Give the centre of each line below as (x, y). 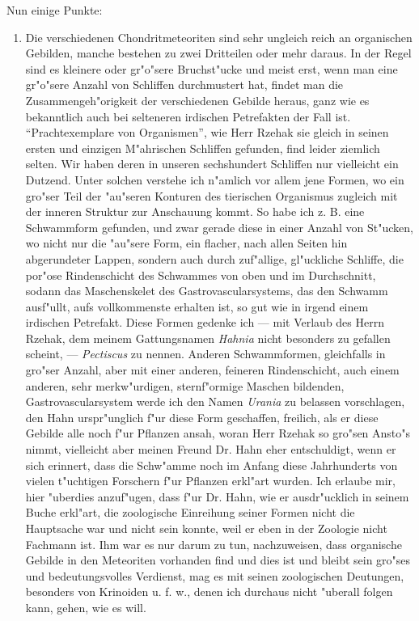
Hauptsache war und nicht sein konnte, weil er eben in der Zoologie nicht (206, 528)
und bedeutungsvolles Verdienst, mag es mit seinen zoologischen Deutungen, (215, 575)
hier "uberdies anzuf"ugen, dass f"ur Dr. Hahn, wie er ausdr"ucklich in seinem (217, 496)
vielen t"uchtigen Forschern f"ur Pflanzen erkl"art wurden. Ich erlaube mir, (210, 481)
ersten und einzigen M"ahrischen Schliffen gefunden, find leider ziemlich (203, 148)
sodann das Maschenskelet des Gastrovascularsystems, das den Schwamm (207, 291)
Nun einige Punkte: (55, 10)
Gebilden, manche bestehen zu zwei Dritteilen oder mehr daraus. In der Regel (218, 53)
